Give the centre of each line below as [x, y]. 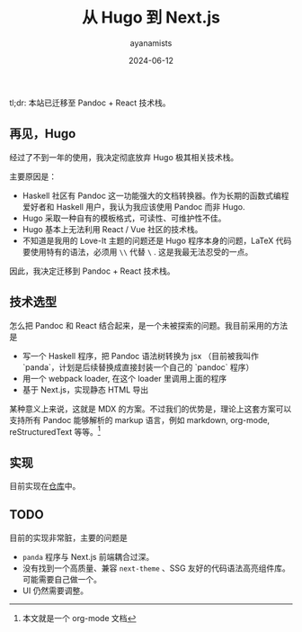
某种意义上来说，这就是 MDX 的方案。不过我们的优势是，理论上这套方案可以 [151, 409]
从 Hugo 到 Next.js [151, 18]
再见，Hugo [43, 134]
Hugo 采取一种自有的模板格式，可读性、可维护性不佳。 [124, 218]
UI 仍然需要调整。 [55, 591]
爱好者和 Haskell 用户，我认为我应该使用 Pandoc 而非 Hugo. [133, 206]
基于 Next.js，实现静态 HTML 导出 [85, 389]
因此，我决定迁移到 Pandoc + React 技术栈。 [92, 271]
